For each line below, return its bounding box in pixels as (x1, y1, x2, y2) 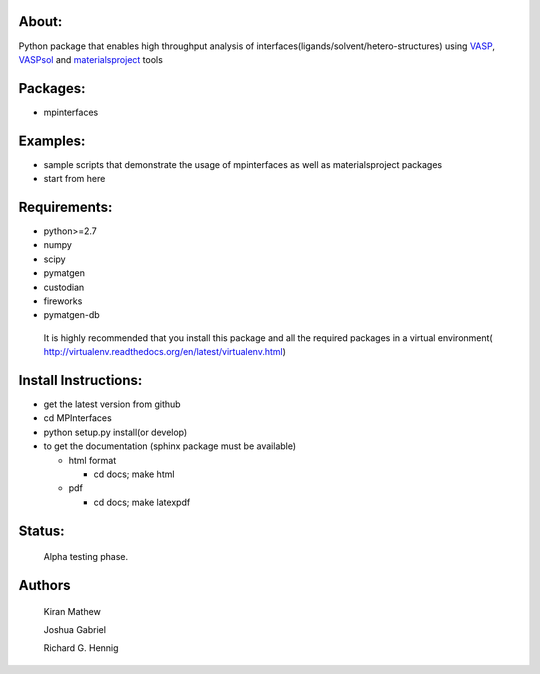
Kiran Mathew (43, 605, 102, 617)
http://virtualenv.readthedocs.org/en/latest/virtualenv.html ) (43, 346, 287, 358)
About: (18, 13, 63, 30)
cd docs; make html (93, 468, 175, 480)
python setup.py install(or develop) (43, 426, 188, 438)
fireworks (43, 295, 83, 307)
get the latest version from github (43, 398, 181, 410)
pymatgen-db (43, 309, 100, 321)
